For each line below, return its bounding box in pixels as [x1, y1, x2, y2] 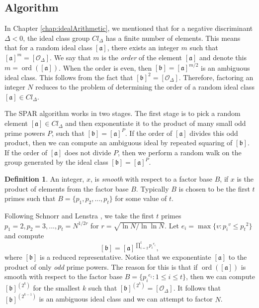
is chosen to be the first [178, 183, 250, 194]
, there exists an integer [107, 42, 179, 53]
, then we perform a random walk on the [118, 147, 242, 157]
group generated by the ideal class [4, 157, 108, 167]
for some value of [115, 193, 167, 204]
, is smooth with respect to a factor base [90, 174, 213, 184]
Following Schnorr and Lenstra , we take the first [4, 210, 154, 220]
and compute [4, 230, 44, 241]
